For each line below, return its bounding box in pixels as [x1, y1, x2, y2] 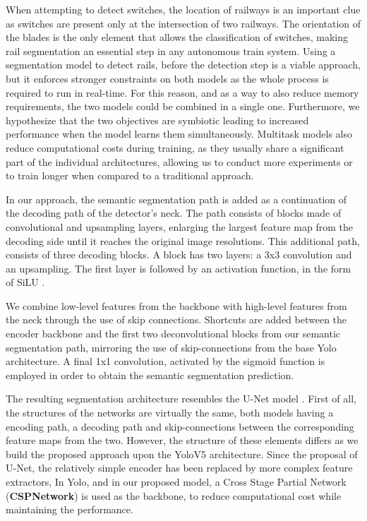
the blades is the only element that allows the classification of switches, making [6, 30, 349, 44]
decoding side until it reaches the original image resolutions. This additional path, [6, 233, 360, 248]
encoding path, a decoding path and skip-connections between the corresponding [6, 419, 354, 433]
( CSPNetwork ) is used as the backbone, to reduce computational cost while [6, 488, 342, 503]
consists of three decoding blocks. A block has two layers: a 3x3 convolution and [6, 247, 352, 262]
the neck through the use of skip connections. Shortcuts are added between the [6, 312, 347, 327]
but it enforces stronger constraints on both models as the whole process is [6, 71, 329, 85]
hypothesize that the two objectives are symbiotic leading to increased [6, 112, 309, 127]
